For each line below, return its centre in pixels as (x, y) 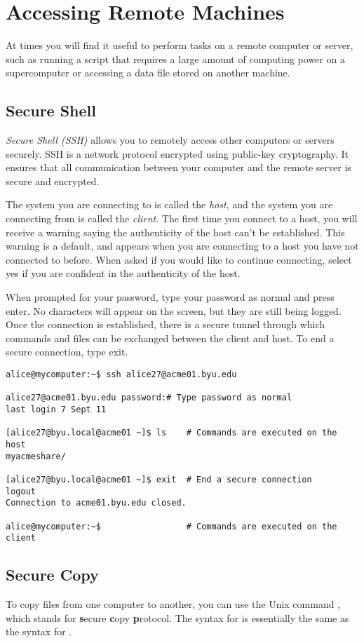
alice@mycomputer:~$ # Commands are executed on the (171, 526)
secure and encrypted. (53, 181)
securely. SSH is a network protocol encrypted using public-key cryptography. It (177, 153)
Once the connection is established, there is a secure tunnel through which (166, 324)
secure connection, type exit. (67, 352)
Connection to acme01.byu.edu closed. (96, 503)
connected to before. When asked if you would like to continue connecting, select (179, 259)
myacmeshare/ (36, 456)
